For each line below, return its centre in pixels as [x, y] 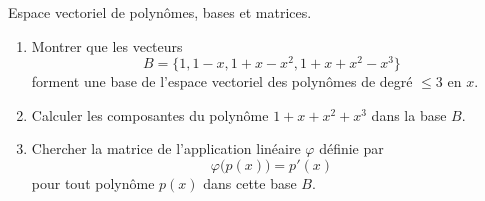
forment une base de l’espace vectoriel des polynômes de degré [222, 81]
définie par [351, 148]
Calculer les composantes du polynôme [150, 114]
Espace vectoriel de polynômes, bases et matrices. [160, 12]
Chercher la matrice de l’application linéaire [166, 148]
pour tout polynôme [93, 183]
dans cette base [250, 183]
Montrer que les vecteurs [107, 45]
